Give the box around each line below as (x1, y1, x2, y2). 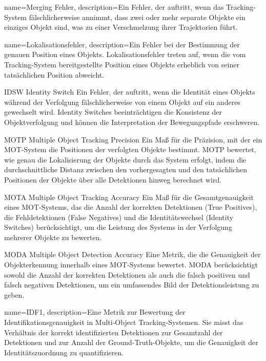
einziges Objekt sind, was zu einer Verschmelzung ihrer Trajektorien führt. (4, 22, 238, 32)
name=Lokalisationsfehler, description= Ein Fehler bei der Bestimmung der (4, 39, 240, 49)
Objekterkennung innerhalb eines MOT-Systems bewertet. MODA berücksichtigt (4, 259, 258, 270)
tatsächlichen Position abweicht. (4, 69, 105, 80)
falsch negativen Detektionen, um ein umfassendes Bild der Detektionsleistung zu (4, 279, 259, 290)
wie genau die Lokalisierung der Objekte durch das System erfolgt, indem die (4, 154, 247, 165)
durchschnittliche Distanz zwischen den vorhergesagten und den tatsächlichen (4, 164, 247, 175)
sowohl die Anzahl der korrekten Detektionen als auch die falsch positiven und (4, 269, 250, 280)
